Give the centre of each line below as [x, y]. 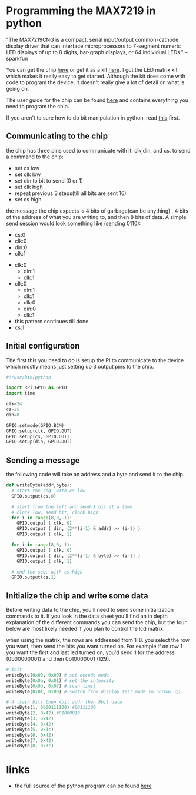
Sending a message [43, 460]
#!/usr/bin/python [29, 377]
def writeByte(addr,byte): [39, 485]
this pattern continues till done [52, 321]
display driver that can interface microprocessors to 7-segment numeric [94, 46]
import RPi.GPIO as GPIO [36, 388]
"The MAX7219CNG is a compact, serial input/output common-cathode [92, 39]
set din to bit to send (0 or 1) [49, 180]
